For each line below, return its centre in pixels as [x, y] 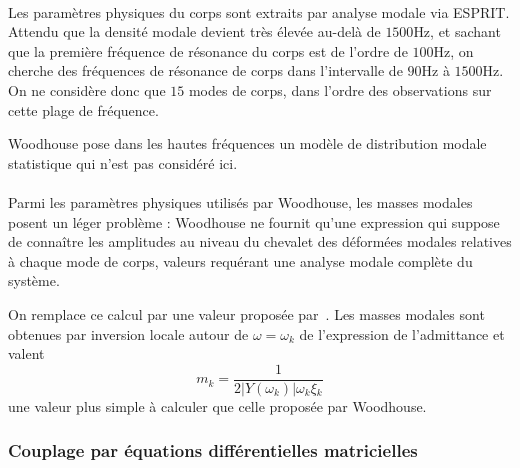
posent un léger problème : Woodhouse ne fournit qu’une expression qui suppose [254, 221]
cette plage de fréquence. [83, 109]
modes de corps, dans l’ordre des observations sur [340, 89]
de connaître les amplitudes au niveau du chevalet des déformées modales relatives [260, 241]
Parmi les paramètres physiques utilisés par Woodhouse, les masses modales [240, 201]
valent [26, 353]
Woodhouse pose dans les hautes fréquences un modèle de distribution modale [247, 143]
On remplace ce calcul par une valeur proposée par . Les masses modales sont [246, 313]
